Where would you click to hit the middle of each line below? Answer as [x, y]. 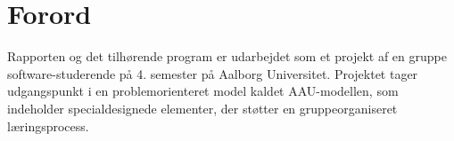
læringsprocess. [48, 125]
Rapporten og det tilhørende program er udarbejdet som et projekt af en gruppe [227, 56]
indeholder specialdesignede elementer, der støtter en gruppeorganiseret [202, 108]
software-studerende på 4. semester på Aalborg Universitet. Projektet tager [213, 73]
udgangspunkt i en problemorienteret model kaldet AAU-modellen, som [203, 91]
